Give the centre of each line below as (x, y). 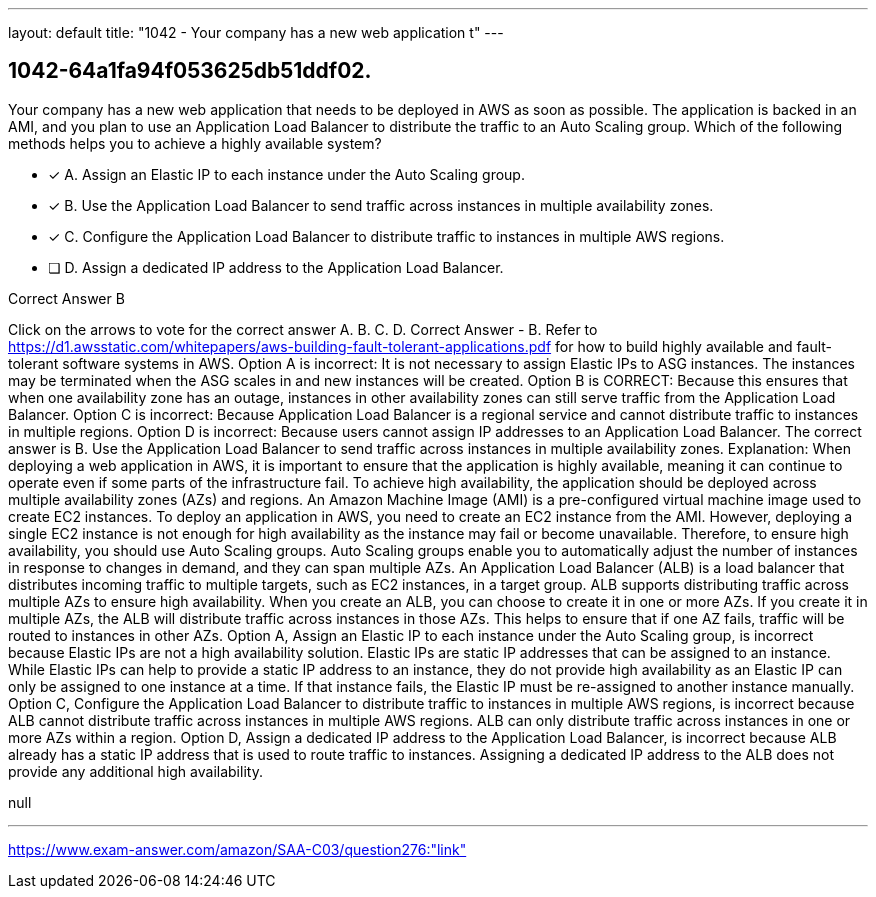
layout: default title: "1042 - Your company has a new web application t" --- (256, 32)
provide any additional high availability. (135, 771)
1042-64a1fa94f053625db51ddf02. (190, 71)
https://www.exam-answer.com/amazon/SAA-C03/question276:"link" (237, 849)
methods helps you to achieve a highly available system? (195, 143)
